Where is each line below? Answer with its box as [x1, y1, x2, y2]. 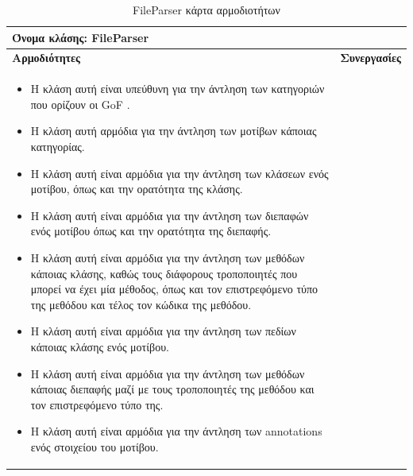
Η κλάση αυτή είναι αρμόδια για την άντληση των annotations [30, 423, 322, 439]
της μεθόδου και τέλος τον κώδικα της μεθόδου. [30, 296, 252, 312]
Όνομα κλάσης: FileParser [12, 29, 149, 45]
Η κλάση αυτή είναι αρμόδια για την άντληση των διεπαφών [30, 207, 309, 223]
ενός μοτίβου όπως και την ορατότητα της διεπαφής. [30, 223, 272, 239]
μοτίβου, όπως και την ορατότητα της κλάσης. [30, 180, 243, 197]
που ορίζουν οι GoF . [30, 95, 130, 112]
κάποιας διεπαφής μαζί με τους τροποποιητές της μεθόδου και [30, 381, 315, 397]
